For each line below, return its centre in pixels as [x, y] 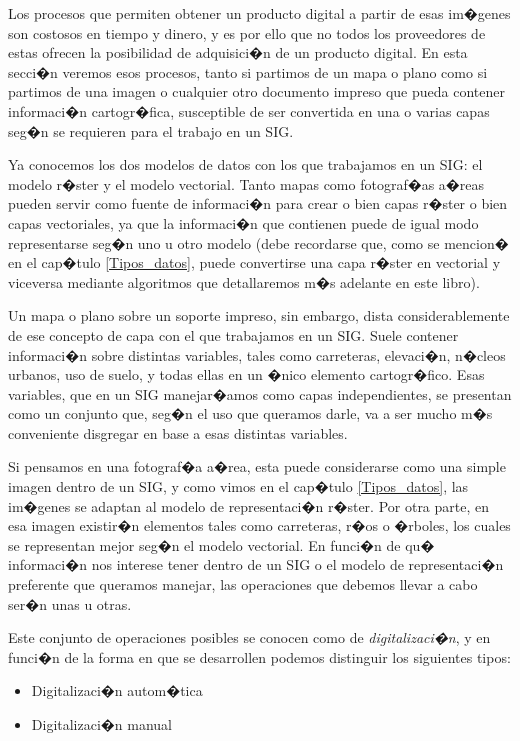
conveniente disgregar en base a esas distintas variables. [178, 432]
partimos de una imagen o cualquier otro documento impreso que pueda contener [256, 91]
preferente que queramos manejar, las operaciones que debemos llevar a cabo [243, 584]
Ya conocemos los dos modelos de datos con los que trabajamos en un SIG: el [245, 164]
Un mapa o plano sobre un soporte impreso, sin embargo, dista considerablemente [259, 315]
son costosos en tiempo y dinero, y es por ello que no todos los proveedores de [247, 32]
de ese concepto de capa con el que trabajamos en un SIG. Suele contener [233, 334]
